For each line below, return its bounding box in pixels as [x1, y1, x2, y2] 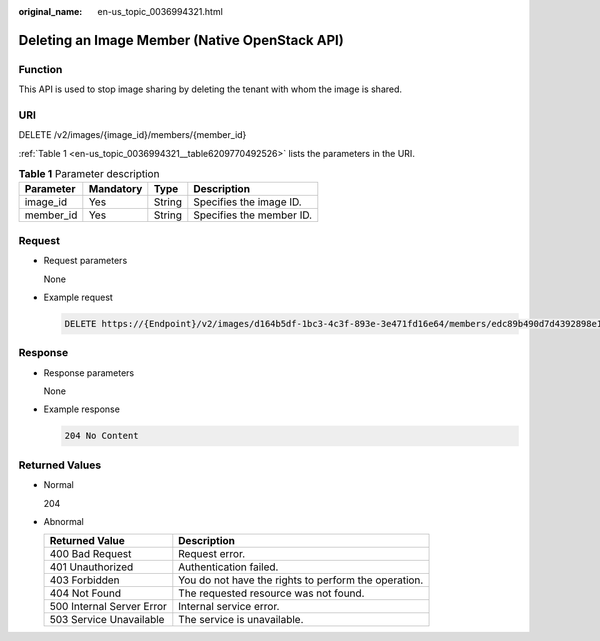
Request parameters [43, 255, 128, 267]
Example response [43, 403, 120, 415]
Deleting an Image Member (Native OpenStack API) [18, 31, 344, 49]
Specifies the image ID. [193, 195, 302, 209]
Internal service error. [178, 600, 280, 614]
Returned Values [18, 458, 102, 472]
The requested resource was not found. [178, 586, 365, 600]
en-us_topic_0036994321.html [97, 6, 224, 17]
